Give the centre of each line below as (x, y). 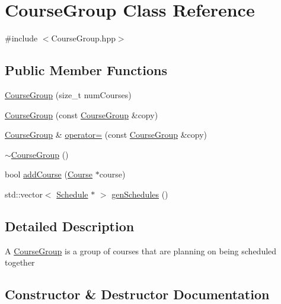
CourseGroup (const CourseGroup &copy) (82, 114)
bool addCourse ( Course (49, 174)
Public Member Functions (86, 70)
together (20, 262)
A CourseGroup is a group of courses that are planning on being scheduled (141, 250)
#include (21, 38)
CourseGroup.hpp (83, 38)
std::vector (24, 194)
